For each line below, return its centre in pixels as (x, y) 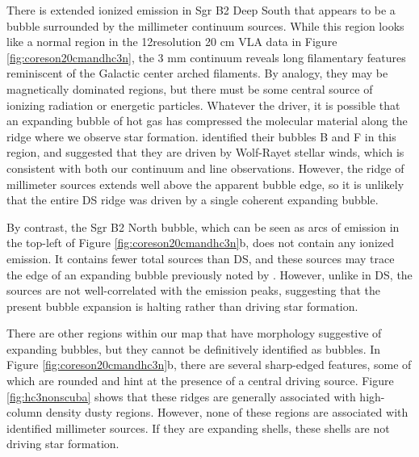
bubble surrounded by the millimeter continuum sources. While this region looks (205, 25)
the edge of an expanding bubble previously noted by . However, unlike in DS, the (209, 274)
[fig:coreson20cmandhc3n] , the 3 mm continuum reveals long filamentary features (206, 57)
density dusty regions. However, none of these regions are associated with (227, 412)
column (25, 412)
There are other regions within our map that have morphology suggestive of (194, 333)
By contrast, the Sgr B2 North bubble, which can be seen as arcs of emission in (203, 226)
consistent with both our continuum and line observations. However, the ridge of (205, 168)
